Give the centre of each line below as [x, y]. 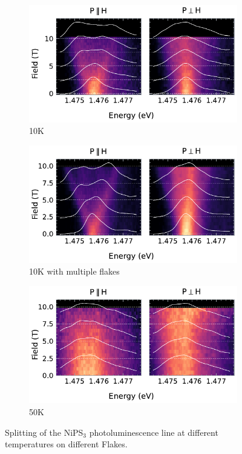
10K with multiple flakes [74, 271]
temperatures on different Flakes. [66, 444]
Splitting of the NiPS [44, 432]
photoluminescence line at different [154, 432]
